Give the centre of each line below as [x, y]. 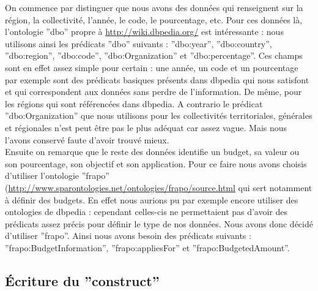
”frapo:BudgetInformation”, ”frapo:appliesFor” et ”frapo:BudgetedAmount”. [147, 247]
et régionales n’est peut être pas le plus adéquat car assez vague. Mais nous [146, 127]
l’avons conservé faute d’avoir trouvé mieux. [87, 139]
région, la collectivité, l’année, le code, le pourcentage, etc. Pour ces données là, [154, 19]
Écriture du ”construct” [82, 280]
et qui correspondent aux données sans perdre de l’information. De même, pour [153, 92]
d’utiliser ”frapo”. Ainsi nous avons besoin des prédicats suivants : [128, 236]
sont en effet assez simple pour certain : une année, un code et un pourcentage [152, 67]
